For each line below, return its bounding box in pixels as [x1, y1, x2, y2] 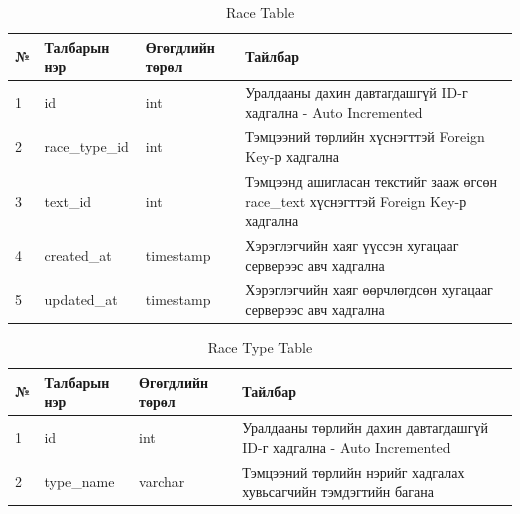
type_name [44, 471, 115, 492]
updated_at [44, 289, 118, 310]
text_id [44, 190, 92, 211]
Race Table [225, 2, 295, 22]
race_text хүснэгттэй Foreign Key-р [245, 190, 467, 211]
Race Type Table [207, 337, 313, 358]
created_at [44, 244, 112, 265]
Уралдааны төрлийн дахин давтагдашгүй [242, 417, 488, 438]
